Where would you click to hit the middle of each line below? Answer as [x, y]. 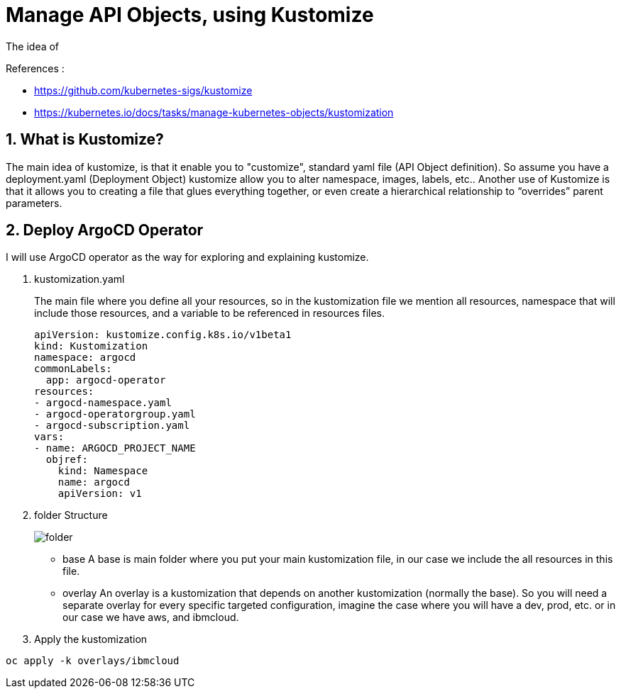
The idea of [33, 46]
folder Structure [71, 515]
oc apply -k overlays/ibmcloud [93, 661]
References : [35, 68]
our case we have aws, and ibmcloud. [151, 617]
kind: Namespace [103, 471]
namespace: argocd [85, 358]
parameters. [34, 203]
